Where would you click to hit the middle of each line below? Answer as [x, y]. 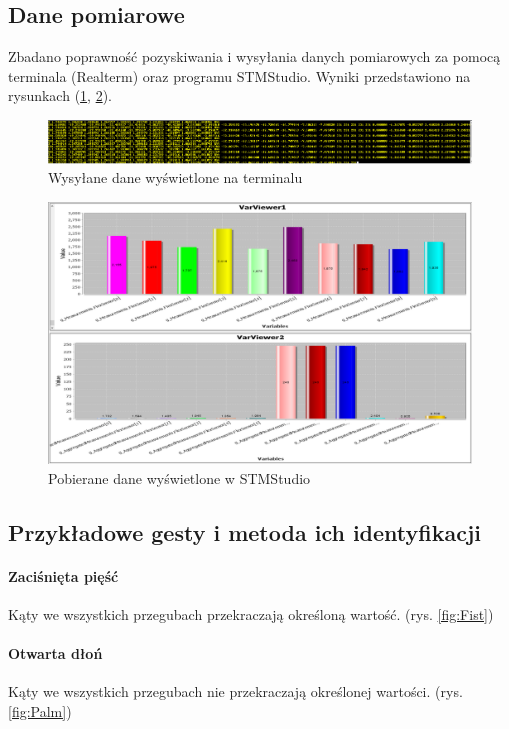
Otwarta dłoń [55, 653]
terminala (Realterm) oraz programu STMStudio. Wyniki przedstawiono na [239, 75]
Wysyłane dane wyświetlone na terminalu [175, 177]
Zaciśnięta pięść [63, 575]
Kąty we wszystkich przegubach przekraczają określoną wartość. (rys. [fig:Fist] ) [251, 613]
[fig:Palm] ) [40, 710]
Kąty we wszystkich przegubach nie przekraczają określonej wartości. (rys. [235, 691]
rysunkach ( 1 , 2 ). [60, 95]
